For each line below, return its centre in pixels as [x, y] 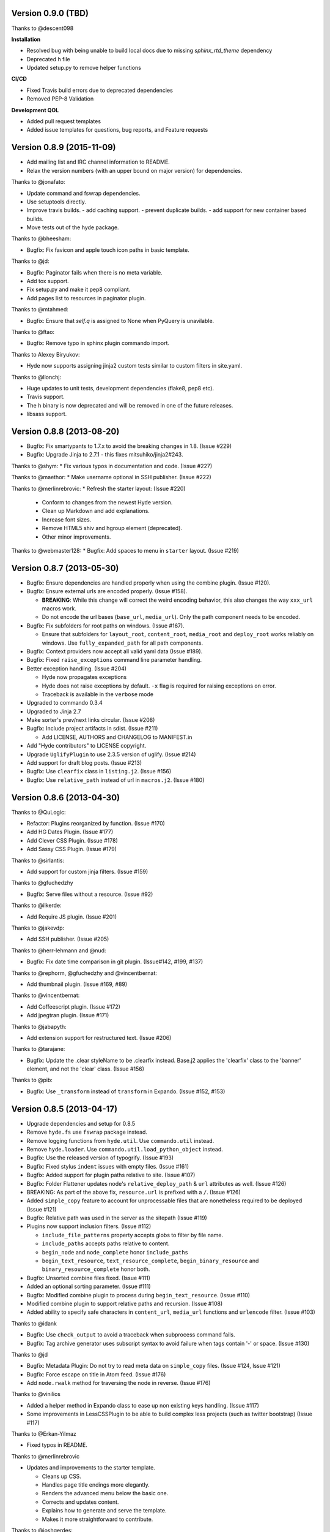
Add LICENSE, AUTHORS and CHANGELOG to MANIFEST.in [117, 737]
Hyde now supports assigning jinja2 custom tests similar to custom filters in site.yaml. [134, 366]
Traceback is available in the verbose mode [98, 694]
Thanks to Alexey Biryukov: [46, 354]
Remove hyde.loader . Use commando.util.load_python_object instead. [125, 1149]
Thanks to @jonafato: [38, 182]
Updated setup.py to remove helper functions [84, 68]
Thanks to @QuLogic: [39, 812]
